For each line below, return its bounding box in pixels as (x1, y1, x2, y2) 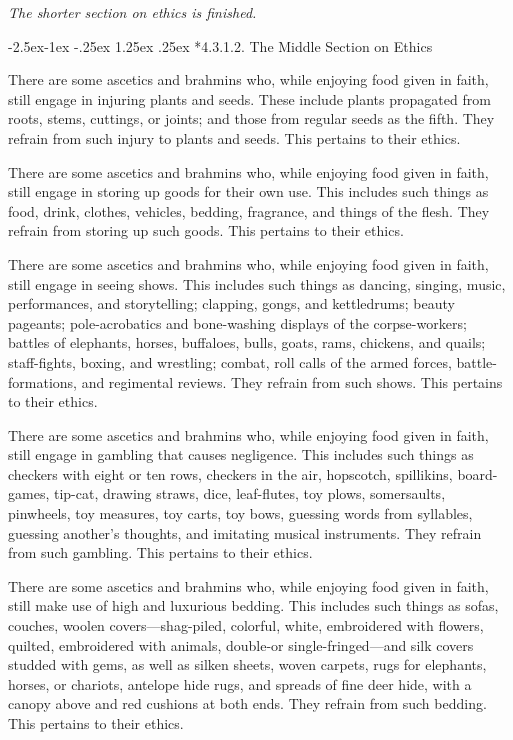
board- (457, 463, 498, 484)
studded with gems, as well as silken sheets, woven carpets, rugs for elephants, (8, 654, 487, 675)
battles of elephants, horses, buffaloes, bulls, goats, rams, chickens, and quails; (8, 332, 486, 353)
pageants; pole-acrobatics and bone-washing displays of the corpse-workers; (8, 312, 467, 333)
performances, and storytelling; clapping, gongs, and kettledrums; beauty (8, 293, 455, 314)
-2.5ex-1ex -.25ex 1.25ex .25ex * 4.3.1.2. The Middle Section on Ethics (8, 35, 433, 56)
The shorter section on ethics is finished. (8, 2, 257, 22)
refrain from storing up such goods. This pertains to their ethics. (8, 220, 404, 241)
